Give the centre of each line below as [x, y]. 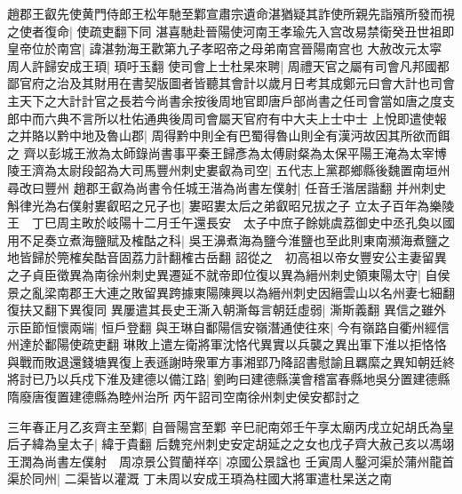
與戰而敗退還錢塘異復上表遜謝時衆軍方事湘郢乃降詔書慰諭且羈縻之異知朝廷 [225, 361]
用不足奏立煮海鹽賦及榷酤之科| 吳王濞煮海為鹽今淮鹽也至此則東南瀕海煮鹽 [223, 239]
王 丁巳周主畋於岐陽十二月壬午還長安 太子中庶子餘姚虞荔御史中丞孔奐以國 [231, 223]
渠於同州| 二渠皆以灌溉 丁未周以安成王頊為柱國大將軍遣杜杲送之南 [200, 478]
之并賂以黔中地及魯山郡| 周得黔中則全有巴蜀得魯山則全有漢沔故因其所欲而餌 [229, 135]
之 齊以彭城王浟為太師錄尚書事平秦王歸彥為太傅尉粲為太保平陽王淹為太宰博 [227, 152]
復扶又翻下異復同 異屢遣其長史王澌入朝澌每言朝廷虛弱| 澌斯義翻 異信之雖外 [227, 310]
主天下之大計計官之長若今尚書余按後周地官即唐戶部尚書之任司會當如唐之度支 [231, 100]
